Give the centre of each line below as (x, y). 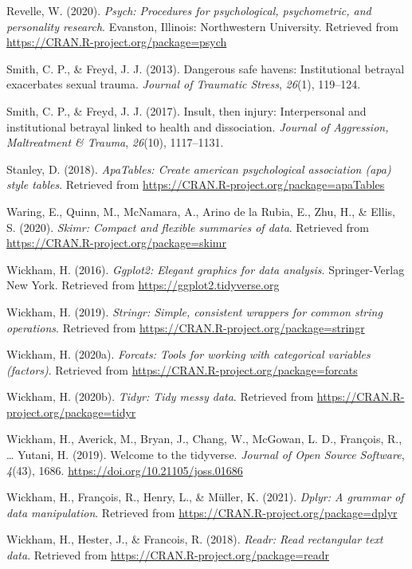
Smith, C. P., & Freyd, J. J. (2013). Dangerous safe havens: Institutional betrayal (206, 68)
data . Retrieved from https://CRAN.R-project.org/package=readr (168, 555)
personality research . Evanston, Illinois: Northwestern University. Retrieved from (202, 26)
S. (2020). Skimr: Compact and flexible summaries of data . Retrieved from (188, 227)
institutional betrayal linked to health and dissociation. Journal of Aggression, (198, 126)
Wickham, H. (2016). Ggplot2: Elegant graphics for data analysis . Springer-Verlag (206, 269)
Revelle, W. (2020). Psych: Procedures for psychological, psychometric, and (189, 10)
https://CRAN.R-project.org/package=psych (117, 42)
